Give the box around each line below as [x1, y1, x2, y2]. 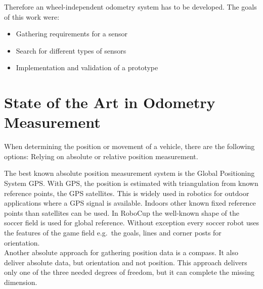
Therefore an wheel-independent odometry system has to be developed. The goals [4, 2, 257, 12]
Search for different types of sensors [16, 45, 126, 56]
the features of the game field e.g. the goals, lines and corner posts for [4, 227, 222, 238]
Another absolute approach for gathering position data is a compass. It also [4, 247, 239, 258]
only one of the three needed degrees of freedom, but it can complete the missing [4, 267, 254, 277]
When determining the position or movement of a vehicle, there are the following [4, 141, 255, 152]
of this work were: [4, 11, 60, 22]
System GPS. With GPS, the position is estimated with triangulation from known [4, 178, 258, 188]
